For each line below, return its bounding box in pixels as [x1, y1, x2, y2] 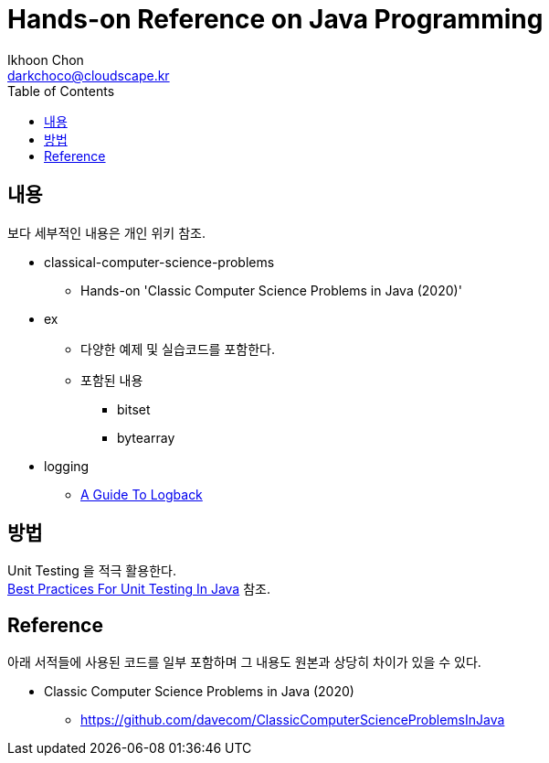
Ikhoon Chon [7, 51, 84, 68]
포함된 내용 [80, 371, 143, 388]
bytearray [117, 429, 175, 446]
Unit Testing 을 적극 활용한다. [7, 563, 176, 579]
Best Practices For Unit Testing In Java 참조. [7, 581, 270, 597]
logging [44, 457, 90, 474]
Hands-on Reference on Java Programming [7, 4, 544, 35]
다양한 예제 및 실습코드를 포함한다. [80, 340, 275, 357]
